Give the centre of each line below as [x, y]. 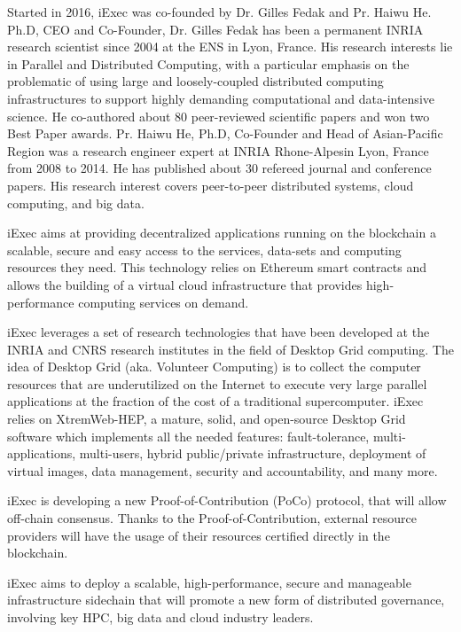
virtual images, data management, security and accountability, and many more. [223, 470]
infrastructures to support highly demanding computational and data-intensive [221, 98]
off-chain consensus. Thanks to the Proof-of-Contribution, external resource [212, 518]
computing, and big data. [76, 203]
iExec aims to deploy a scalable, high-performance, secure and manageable [209, 582]
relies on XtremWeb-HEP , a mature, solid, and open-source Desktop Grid [207, 419]
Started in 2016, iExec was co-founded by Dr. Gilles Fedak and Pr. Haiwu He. [219, 12]
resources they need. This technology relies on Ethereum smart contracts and [217, 267]
